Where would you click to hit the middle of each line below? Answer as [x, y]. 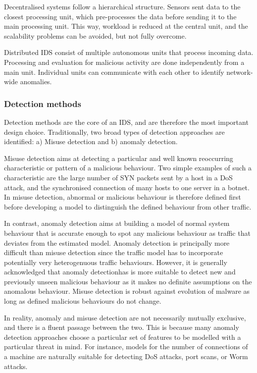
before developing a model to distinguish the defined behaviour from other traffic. [128, 206]
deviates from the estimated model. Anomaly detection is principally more [117, 242]
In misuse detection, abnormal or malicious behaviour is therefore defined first [123, 197]
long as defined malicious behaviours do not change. [83, 301]
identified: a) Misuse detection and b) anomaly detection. [91, 141]
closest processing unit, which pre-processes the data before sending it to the [120, 16]
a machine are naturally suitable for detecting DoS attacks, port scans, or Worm [126, 356]
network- [240, 72]
